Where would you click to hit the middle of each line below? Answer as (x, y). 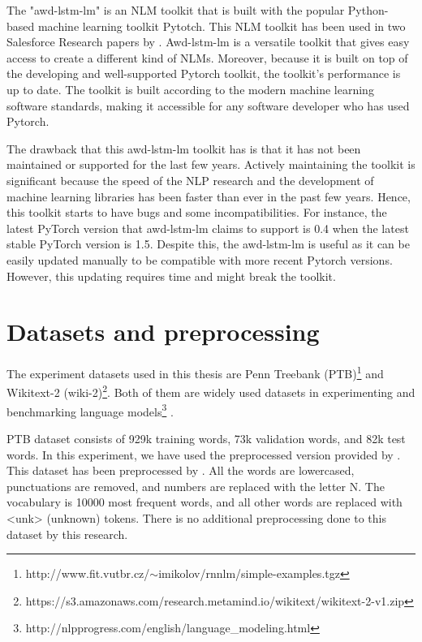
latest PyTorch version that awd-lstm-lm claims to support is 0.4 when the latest (208, 228)
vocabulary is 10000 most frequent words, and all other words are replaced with (205, 502)
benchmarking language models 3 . (90, 410)
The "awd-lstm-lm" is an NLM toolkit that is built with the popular (176, 10)
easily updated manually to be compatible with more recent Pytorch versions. (200, 259)
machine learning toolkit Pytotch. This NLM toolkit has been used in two (222, 26)
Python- (368, 10)
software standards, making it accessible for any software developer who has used (208, 105)
